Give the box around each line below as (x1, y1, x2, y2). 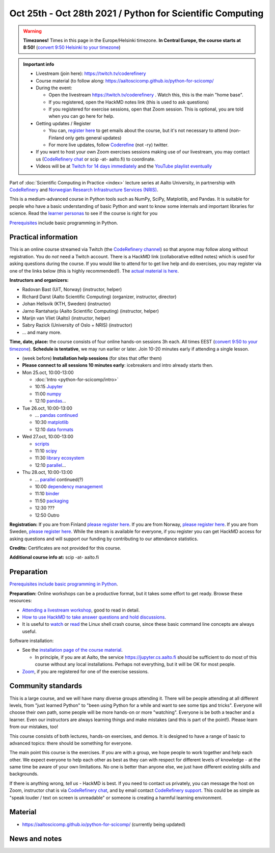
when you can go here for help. (48, 113, 115, 119)
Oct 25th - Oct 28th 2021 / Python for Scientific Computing (9, 8, 264, 19)
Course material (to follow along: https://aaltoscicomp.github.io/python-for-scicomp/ (36, 77, 214, 84)
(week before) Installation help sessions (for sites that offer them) (22, 355, 162, 361)
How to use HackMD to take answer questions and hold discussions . (22, 614, 167, 620)
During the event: (36, 85, 72, 91)
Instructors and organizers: (9, 277, 69, 283)
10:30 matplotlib (35, 419, 69, 425)
